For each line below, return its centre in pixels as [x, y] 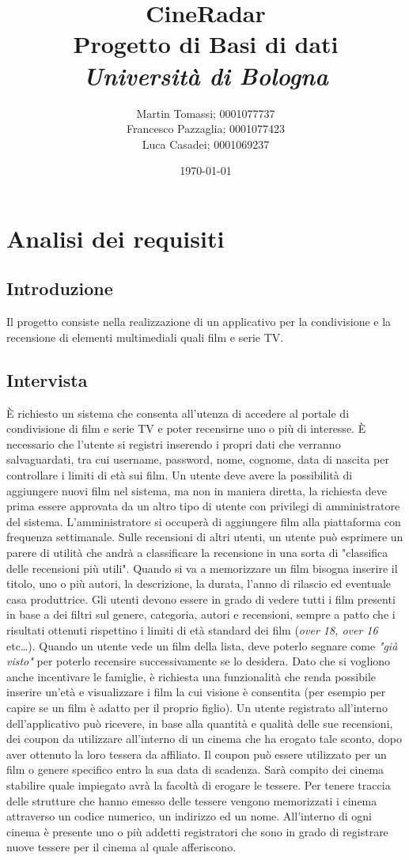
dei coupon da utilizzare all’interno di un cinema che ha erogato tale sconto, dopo [204, 739]
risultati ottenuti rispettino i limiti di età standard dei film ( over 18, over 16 [192, 629]
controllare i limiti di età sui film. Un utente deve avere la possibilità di [180, 475]
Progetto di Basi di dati [206, 44]
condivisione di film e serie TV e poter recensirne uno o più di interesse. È [186, 428]
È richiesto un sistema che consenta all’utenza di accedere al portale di [178, 413]
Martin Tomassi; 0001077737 [206, 113]
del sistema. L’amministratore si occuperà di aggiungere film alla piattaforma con [204, 521]
